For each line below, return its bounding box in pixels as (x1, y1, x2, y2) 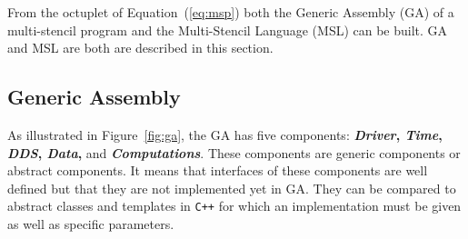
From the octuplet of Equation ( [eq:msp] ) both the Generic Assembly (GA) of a (7, 3, 454, 21)
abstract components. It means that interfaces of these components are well (7, 161, 428, 180)
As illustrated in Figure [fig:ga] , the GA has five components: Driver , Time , (7, 124, 443, 144)
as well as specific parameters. (7, 214, 174, 234)
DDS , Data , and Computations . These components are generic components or (7, 143, 461, 162)
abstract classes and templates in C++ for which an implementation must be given (7, 196, 462, 215)
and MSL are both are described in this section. (7, 38, 274, 57)
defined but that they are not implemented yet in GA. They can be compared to (7, 178, 456, 197)
